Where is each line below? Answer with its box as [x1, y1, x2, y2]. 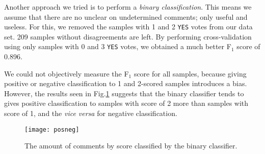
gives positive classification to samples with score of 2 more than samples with [4, 98, 249, 108]
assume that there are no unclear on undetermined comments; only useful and [4, 11, 248, 22]
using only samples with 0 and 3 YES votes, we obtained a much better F [4, 41, 231, 52]
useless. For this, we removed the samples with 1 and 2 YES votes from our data [4, 21, 253, 32]
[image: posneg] [24, 126, 79, 133]
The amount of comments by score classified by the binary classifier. [24, 140, 237, 151]
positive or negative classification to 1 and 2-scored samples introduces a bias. [4, 78, 247, 89]
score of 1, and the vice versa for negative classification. [4, 108, 177, 119]
